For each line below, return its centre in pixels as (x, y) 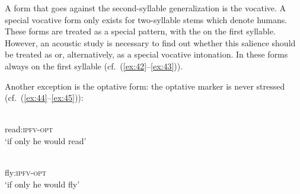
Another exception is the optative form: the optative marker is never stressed (145, 86)
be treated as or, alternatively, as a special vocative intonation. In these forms (146, 54)
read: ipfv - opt (29, 129)
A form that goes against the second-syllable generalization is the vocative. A (146, 8)
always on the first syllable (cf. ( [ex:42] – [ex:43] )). (94, 66)
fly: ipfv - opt (26, 172)
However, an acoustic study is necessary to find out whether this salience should (150, 42)
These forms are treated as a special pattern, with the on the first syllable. (140, 31)
